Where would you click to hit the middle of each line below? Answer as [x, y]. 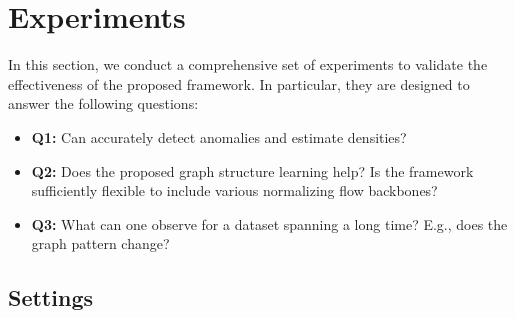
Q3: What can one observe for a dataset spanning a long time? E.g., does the [269, 223]
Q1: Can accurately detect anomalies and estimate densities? [219, 136]
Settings [50, 297]
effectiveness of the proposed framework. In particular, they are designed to [239, 83]
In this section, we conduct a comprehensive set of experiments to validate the [248, 64]
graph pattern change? [100, 243]
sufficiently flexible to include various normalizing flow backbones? [234, 190]
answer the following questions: [103, 103]
